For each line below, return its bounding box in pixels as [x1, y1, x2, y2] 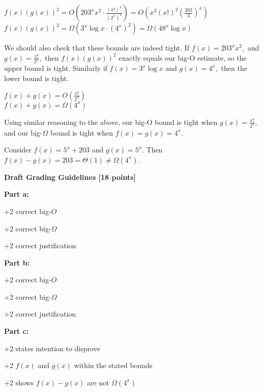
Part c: [4, 326, 29, 336]
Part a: [4, 189, 29, 199]
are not [87, 377, 109, 387]
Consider [4, 144, 32, 155]
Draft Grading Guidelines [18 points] [4, 171, 136, 182]
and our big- [4, 127, 43, 138]
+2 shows [4, 377, 34, 387]
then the [221, 63, 247, 73]
